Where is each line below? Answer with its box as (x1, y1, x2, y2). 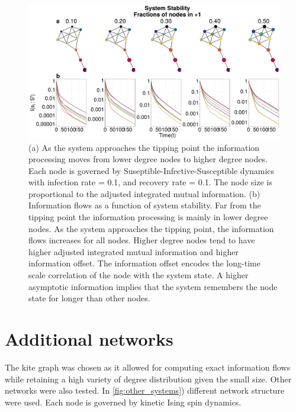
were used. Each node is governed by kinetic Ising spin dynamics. (5, 395, 242, 408)
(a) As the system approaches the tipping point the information (28, 141, 260, 153)
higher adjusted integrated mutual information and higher (28, 245, 239, 257)
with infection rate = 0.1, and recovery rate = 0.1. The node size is (28, 176, 272, 188)
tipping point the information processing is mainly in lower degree (28, 211, 268, 223)
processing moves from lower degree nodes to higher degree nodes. (28, 153, 268, 165)
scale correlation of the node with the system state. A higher (28, 269, 249, 281)
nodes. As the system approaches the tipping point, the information (28, 222, 274, 234)
